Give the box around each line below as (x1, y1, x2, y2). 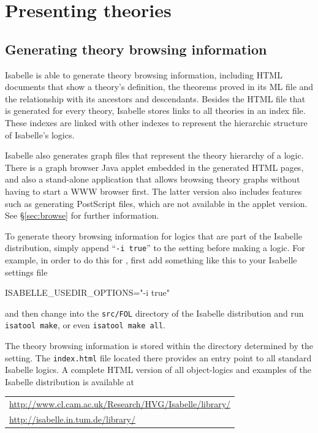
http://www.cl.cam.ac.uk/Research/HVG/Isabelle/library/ (9, 397, 231, 410)
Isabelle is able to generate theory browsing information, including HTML (5, 68, 282, 81)
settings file (5, 265, 48, 278)
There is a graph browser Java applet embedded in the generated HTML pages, (5, 160, 304, 173)
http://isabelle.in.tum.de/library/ (9, 413, 135, 426)
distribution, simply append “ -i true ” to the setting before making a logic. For (5, 241, 305, 254)
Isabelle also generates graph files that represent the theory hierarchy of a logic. (5, 149, 304, 162)
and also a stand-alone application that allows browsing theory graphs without (5, 173, 300, 186)
